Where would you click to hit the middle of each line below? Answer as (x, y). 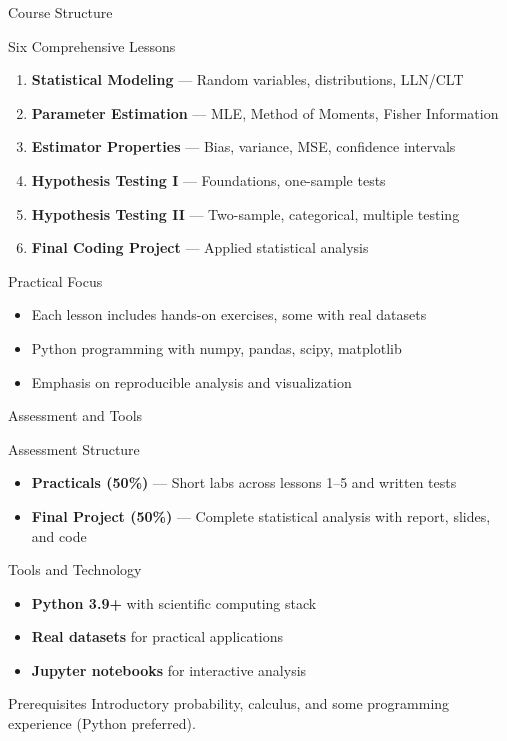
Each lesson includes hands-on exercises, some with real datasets (229, 314)
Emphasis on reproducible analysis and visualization (191, 381)
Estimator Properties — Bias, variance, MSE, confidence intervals (243, 146)
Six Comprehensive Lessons (92, 45)
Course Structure (60, 12)
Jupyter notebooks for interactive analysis (169, 669)
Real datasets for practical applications (157, 636)
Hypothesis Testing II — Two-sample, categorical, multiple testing (245, 213)
